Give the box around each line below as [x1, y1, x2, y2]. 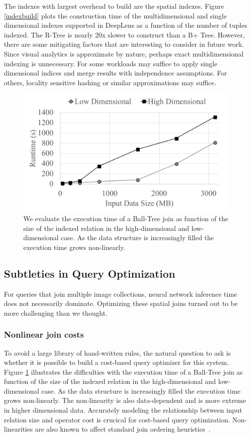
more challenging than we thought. [4, 307, 108, 318]
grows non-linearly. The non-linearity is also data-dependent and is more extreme [4, 395, 246, 405]
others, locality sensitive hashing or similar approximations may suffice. [4, 77, 216, 87]
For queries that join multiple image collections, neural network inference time [4, 288, 237, 299]
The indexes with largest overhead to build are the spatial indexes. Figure [4, 1, 224, 11]
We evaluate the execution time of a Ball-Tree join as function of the [23, 213, 229, 223]
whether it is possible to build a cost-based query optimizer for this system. [4, 357, 229, 367]
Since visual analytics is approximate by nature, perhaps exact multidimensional [4, 48, 244, 58]
